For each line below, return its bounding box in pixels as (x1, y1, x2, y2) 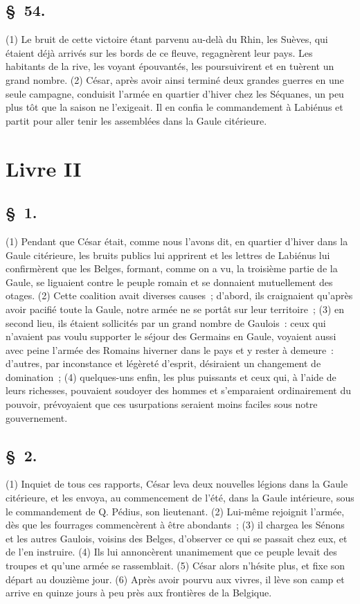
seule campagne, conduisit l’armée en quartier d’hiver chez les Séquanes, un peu (6, 86, 344, 100)
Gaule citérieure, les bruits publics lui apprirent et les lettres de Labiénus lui (6, 247, 330, 262)
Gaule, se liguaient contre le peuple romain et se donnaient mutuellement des (6, 274, 333, 289)
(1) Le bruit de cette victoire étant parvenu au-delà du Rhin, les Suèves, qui (6, 32, 328, 46)
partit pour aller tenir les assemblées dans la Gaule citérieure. (6, 113, 267, 127)
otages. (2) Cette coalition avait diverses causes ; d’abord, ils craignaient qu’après (6, 288, 353, 303)
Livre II (6, 154, 82, 182)
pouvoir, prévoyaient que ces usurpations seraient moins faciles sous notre (6, 397, 318, 411)
